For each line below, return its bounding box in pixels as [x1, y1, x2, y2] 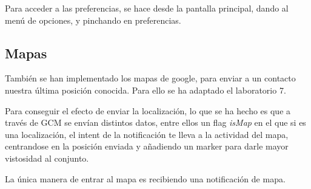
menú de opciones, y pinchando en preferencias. [5, 13, 181, 26]
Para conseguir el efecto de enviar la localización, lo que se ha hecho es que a [5, 104, 291, 117]
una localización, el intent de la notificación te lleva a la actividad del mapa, [5, 128, 289, 140]
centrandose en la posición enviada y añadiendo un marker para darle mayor [5, 140, 289, 153]
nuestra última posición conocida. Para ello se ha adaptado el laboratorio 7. [5, 83, 286, 96]
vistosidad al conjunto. [5, 151, 89, 164]
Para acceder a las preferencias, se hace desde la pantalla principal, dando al [5, 2, 289, 14]
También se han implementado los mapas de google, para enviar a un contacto [5, 72, 296, 84]
